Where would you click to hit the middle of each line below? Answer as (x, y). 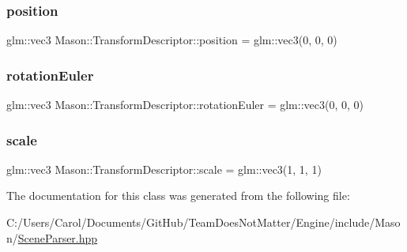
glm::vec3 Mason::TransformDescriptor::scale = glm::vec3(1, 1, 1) (164, 169)
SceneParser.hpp (58, 237)
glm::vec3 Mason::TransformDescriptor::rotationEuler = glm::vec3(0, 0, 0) (185, 105)
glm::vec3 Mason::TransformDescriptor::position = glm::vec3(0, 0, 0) (172, 40)
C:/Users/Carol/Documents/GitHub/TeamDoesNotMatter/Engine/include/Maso (203, 222)
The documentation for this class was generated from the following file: (178, 196)
